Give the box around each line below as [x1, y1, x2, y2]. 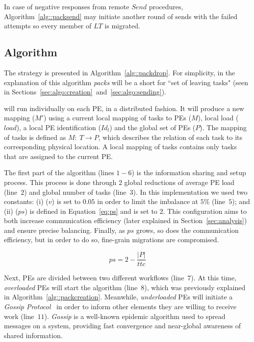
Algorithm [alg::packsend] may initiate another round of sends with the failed [4, 11, 238, 21]
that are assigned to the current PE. [4, 151, 113, 161]
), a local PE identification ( [16, 122, 101, 132]
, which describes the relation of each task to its [98, 132, 242, 142]
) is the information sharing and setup [131, 167, 246, 178]
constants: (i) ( [4, 196, 49, 206]
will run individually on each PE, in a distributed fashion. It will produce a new [4, 103, 244, 113]
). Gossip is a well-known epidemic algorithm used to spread [44, 311, 226, 321]
